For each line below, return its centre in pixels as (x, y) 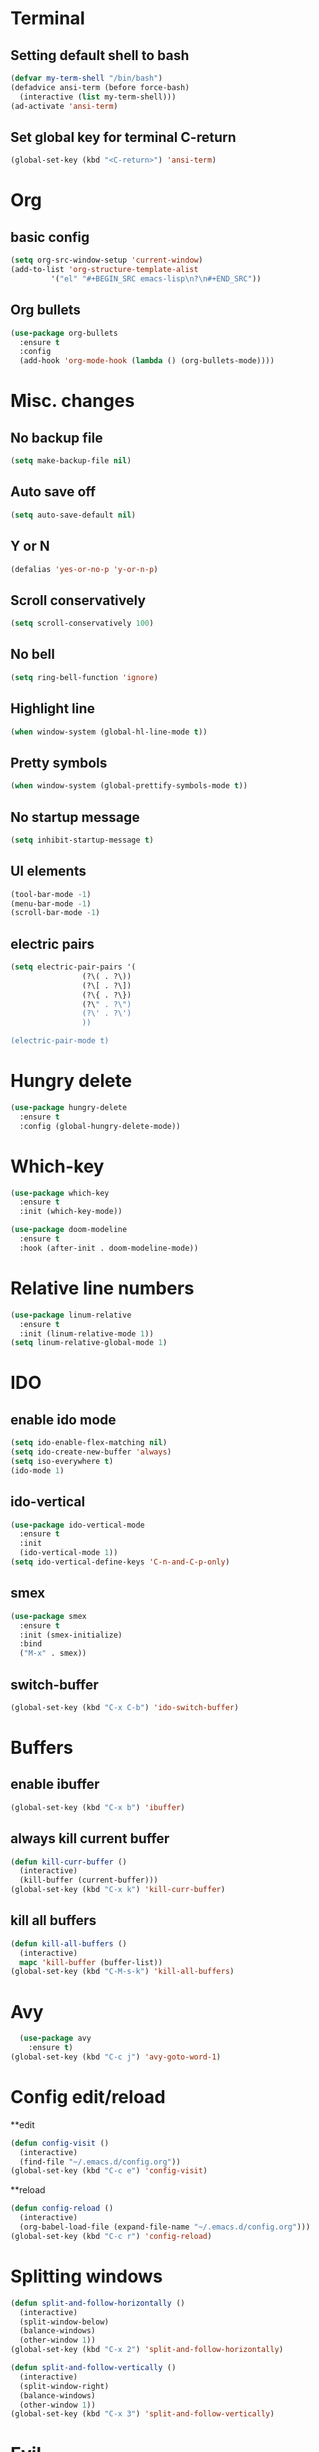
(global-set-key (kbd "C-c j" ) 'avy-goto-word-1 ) (116, 2057)
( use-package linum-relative (71, 1315)
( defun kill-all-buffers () (69, 1943)
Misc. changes (72, 401)
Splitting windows (86, 2276)
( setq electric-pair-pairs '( (73, 967)
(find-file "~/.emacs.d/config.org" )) (100, 2162)
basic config (50, 237)
